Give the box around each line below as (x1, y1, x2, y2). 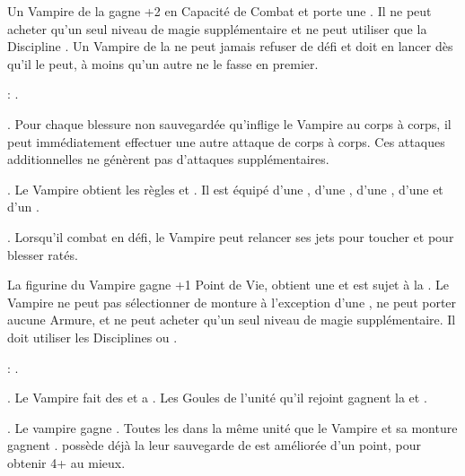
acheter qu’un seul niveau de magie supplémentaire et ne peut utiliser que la (7, 19, 427, 38)
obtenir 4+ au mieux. (7, 453, 126, 472)
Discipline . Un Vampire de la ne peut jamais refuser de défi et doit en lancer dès (7, 37, 453, 56)
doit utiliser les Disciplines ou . (7, 327, 178, 346)
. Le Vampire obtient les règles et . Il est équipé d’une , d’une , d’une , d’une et (7, 179, 443, 198)
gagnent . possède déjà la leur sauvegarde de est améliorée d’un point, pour (7, 436, 421, 454)
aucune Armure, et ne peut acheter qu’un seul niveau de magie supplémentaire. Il (7, 310, 456, 329)
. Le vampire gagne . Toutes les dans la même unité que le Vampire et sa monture (7, 418, 458, 437)
